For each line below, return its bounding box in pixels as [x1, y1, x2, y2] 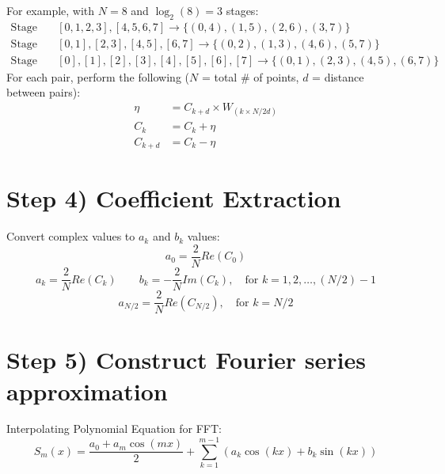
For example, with [6, 2, 95, 18]
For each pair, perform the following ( [6, 68, 189, 85]
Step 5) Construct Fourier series [6, 343, 366, 376]
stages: [226, 2, 259, 18]
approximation [6, 374, 168, 407]
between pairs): [6, 84, 81, 100]
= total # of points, [201, 68, 299, 85]
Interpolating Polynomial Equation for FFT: [6, 420, 222, 437]
